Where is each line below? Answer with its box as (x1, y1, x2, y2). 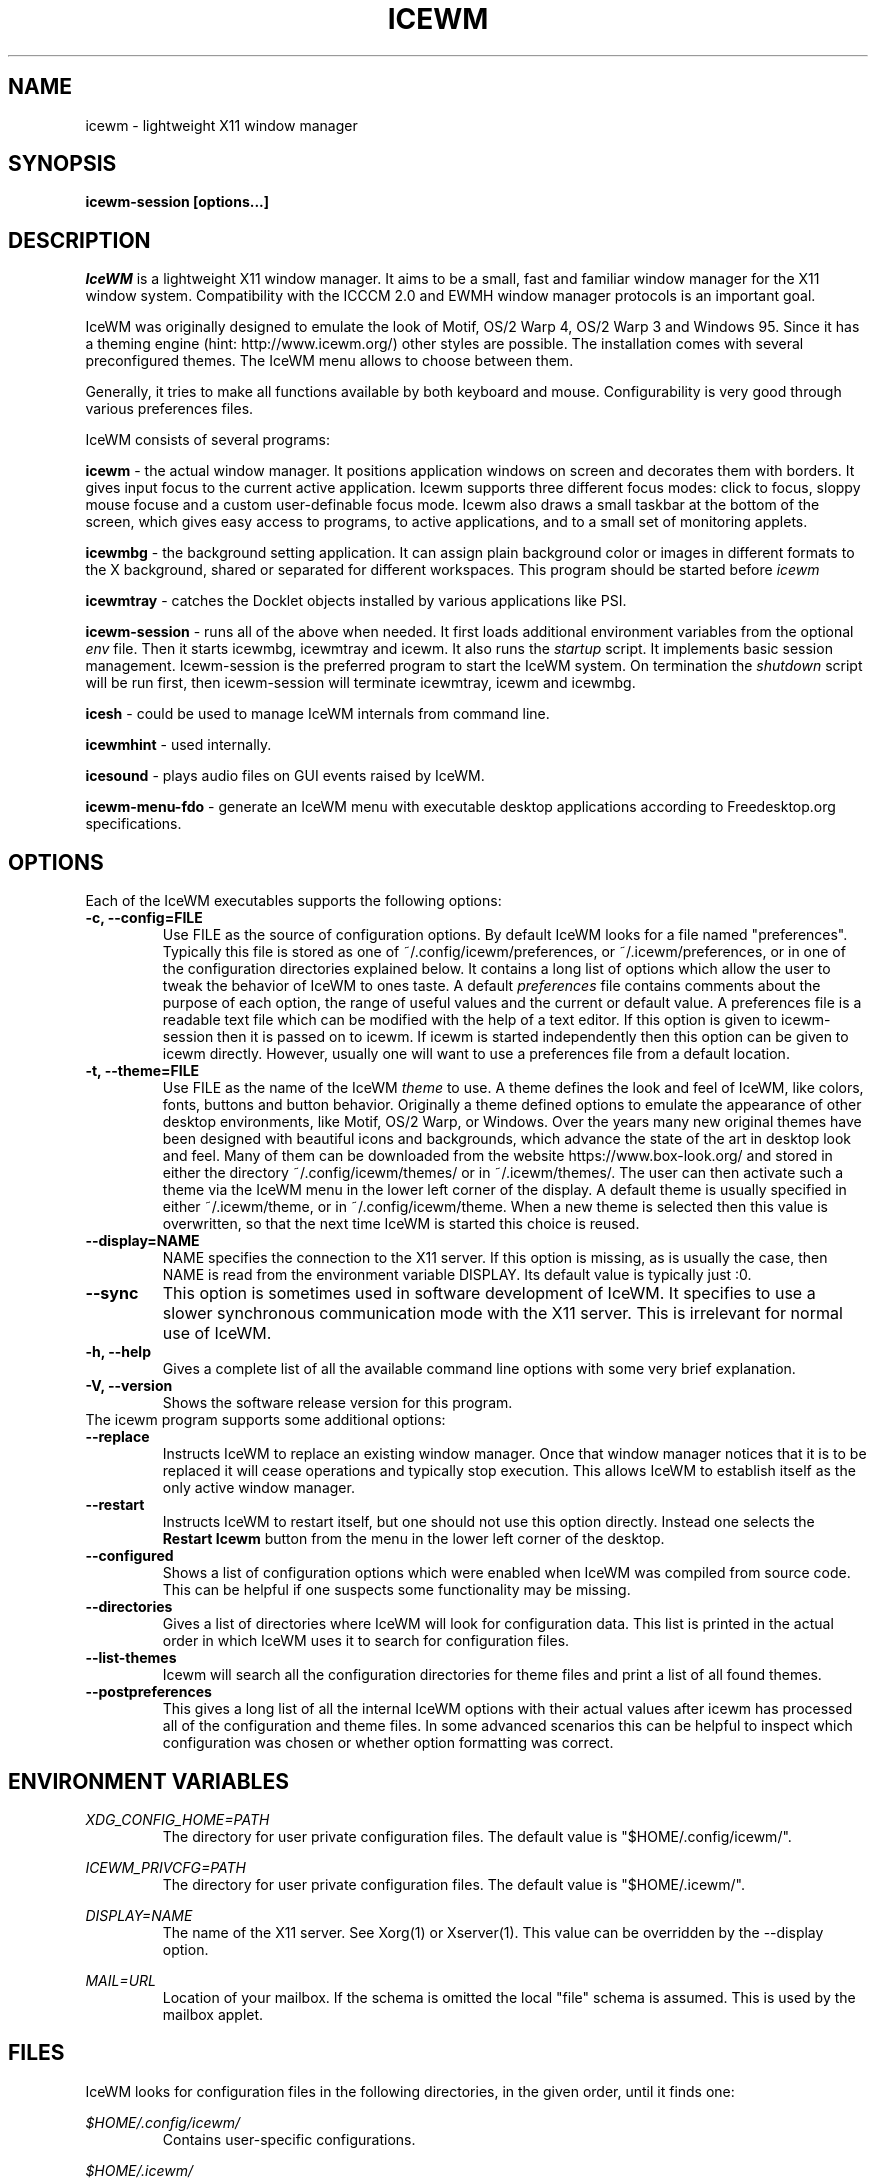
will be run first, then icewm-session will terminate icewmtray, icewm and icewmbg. (85, 674, 636, 692)
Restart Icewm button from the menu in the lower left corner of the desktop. (162, 1530, 665, 1548)
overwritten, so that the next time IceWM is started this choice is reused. (162, 1215, 640, 1233)
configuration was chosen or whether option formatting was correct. (162, 1734, 614, 1752)
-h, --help (85, 1343, 151, 1361)
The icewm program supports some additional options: (85, 1411, 446, 1429)
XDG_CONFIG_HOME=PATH (85, 1810, 270, 1828)
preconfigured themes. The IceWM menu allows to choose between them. (85, 352, 574, 370)
